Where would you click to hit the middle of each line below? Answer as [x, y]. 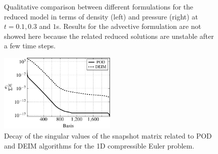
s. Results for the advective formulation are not [129, 26]
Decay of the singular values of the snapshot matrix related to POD [108, 135]
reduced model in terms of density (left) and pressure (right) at [101, 16]
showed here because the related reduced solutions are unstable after [109, 36]
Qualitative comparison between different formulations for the [99, 6]
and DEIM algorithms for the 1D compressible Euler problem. [99, 145]
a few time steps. [30, 46]
